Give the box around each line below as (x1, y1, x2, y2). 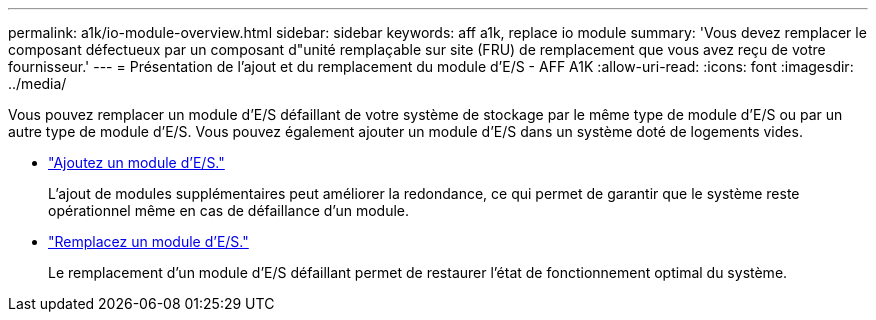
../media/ (8, 75, 67, 92)
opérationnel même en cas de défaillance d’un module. (48, 202, 410, 219)
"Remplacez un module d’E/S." (48, 233, 249, 250)
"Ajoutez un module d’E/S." (48, 154, 225, 171)
